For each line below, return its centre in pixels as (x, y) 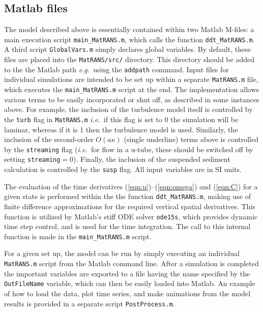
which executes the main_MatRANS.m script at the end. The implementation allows (132, 89)
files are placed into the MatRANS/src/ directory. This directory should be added (129, 59)
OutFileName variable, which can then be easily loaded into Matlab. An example (130, 283)
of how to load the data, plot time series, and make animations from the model (127, 293)
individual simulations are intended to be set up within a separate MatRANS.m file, (131, 79)
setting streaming (32, 159)
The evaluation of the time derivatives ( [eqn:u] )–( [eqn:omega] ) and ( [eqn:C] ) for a (131, 186)
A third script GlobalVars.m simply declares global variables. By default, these (127, 49)
